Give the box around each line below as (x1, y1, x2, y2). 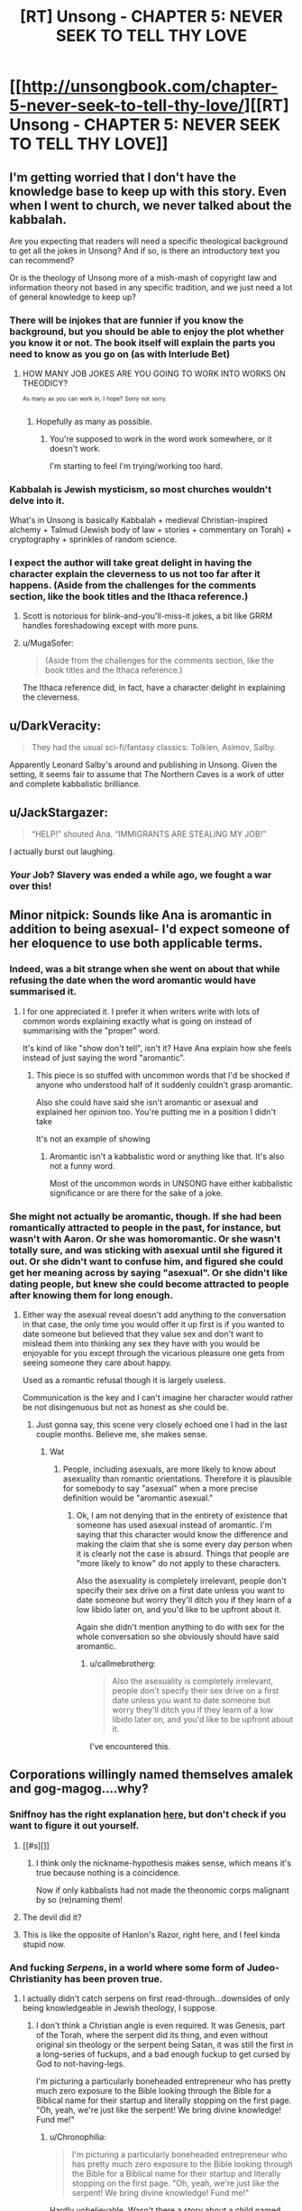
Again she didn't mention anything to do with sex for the (76, 1621, 285, 1632)
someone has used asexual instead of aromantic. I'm (76, 1519, 272, 1530)
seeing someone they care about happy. (22, 1357, 173, 1368)
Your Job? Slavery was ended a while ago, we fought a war (9, 868, 272, 881)
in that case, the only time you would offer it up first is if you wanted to (22, 1318, 285, 1329)
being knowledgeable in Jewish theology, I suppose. (22, 2002, 218, 2013)
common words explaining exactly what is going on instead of (22, 1015, 252, 1026)
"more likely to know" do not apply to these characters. (76, 1557, 281, 1568)
